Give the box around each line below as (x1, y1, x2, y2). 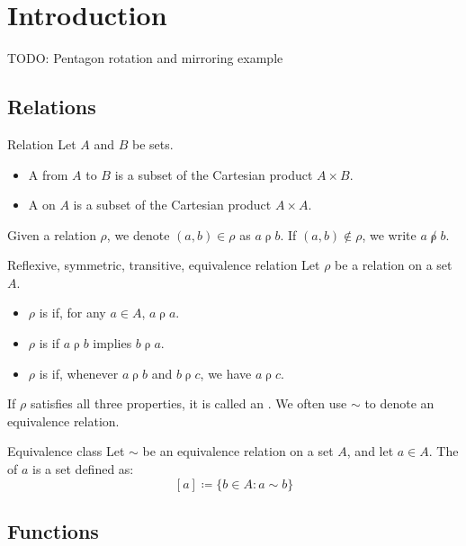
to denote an (364, 394, 435, 413)
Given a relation (7, 225, 96, 244)
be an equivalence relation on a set (142, 442, 334, 461)
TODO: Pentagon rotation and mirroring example (7, 49, 283, 67)
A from (28, 165, 68, 183)
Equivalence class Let (7, 442, 125, 461)
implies (93, 334, 132, 353)
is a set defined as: (32, 460, 134, 479)
